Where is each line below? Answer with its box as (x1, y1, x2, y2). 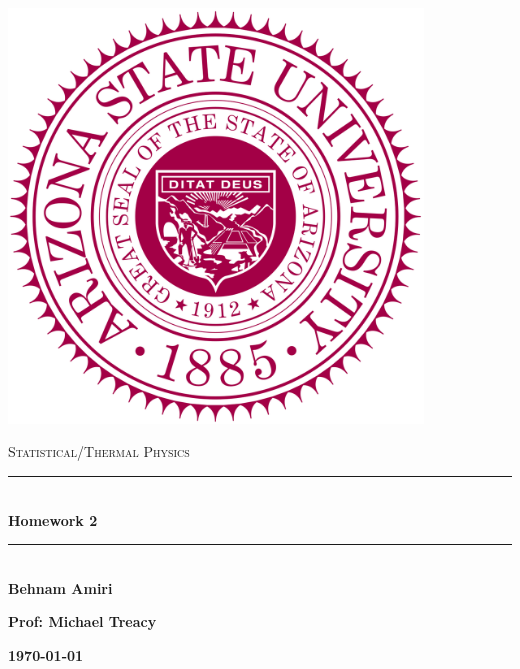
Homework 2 (8, 509, 98, 530)
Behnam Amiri (8, 577, 113, 598)
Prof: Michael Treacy (8, 611, 157, 632)
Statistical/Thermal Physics (8, 441, 190, 462)
